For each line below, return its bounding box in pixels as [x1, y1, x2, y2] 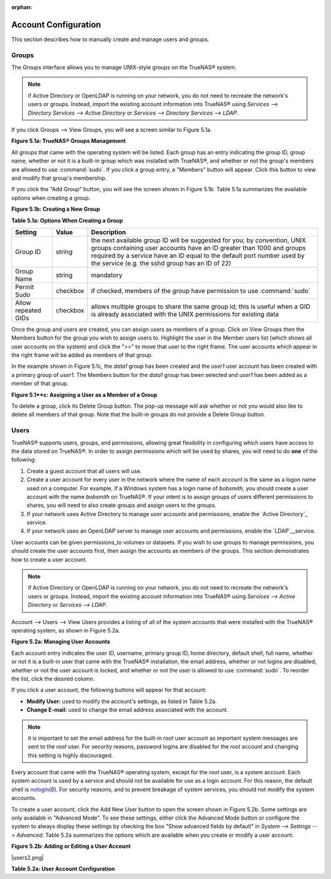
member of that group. [11, 380, 69, 387]
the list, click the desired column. [11, 675, 95, 682]
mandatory [91, 270, 123, 279]
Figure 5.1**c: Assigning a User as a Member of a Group [11, 391, 158, 398]
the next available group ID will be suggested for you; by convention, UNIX [91, 236, 306, 245]
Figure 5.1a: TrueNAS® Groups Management [11, 137, 126, 145]
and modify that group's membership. [11, 174, 107, 181]
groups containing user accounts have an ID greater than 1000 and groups [91, 243, 306, 252]
